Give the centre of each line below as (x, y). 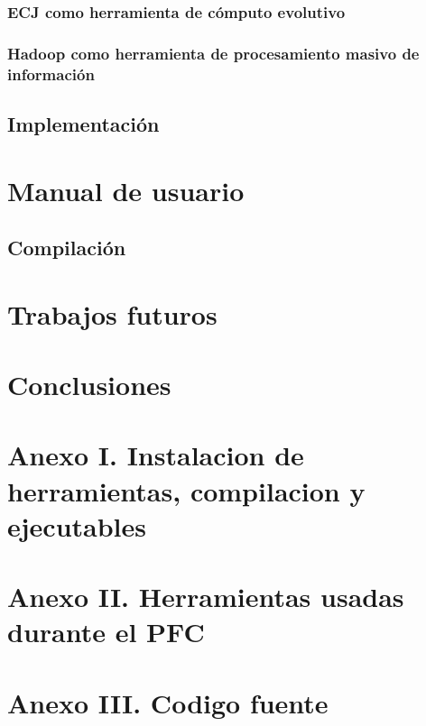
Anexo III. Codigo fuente (168, 702)
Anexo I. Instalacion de (156, 455)
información (51, 74)
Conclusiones (89, 385)
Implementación (83, 124)
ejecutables (77, 525)
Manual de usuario (126, 190)
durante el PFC (106, 632)
